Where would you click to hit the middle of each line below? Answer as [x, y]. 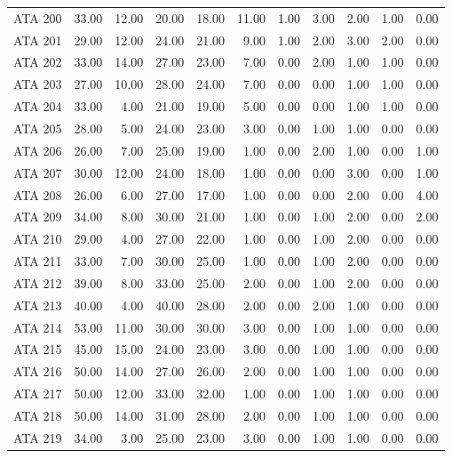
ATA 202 [38, 62]
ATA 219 [38, 437]
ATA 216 [38, 371]
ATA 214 [38, 327]
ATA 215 [38, 349]
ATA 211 [38, 261]
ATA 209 [38, 217]
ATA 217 [38, 394]
